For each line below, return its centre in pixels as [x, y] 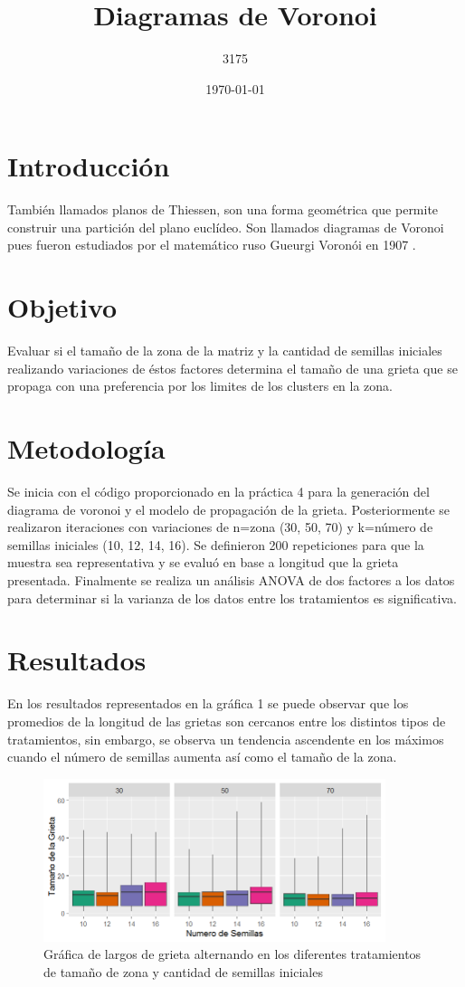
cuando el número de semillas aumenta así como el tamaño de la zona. [202, 757]
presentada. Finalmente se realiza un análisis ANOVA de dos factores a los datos [231, 580]
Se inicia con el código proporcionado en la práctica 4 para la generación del [218, 492]
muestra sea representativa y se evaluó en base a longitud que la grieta [203, 562]
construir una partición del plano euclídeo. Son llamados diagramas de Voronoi [226, 227]
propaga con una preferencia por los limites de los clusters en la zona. [200, 386]
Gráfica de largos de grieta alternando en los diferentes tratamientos [232, 954]
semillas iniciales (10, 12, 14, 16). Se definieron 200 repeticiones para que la [216, 544]
